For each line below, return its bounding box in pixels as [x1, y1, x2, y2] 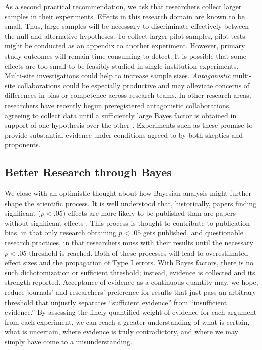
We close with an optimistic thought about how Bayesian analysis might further [5, 188, 251, 198]
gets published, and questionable [143, 227, 243, 238]
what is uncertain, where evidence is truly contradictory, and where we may [5, 326, 238, 337]
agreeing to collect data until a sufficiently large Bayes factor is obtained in [5, 110, 237, 120]
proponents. [5, 139, 41, 150]
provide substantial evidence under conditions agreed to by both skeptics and [5, 129, 243, 140]
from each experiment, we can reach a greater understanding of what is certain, [5, 316, 250, 327]
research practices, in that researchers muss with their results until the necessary [5, 237, 253, 248]
